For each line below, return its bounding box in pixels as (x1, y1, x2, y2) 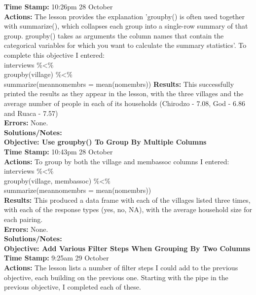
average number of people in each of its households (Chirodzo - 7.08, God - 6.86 (4, 98, 245, 108)
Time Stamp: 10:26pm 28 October (4, 1, 113, 11)
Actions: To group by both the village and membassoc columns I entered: (4, 156, 229, 166)
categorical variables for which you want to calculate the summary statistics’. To (4, 40, 247, 50)
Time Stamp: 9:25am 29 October (4, 253, 109, 263)
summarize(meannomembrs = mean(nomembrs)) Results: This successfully (4, 78, 234, 89)
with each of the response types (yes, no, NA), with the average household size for (4, 204, 252, 215)
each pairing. (4, 214, 43, 224)
